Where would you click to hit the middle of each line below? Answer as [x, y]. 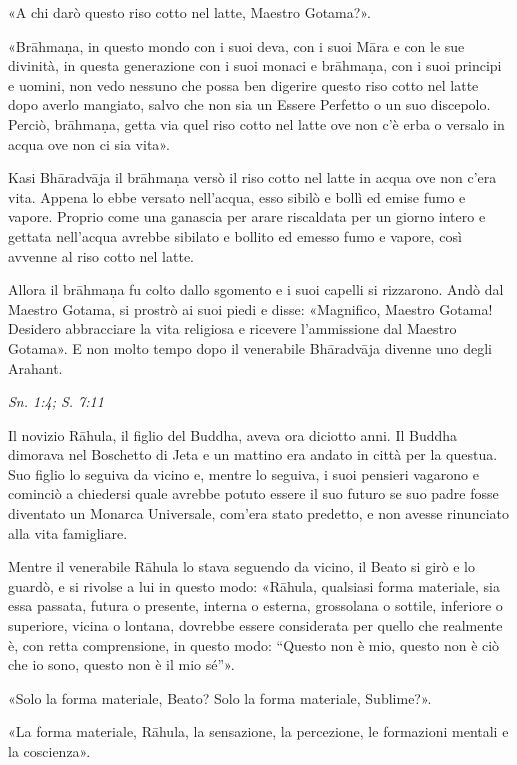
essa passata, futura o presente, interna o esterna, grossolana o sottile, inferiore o [255, 605]
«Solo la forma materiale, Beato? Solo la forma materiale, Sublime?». [220, 697]
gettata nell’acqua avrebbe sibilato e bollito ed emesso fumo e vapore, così [235, 235]
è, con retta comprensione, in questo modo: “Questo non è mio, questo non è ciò [254, 644]
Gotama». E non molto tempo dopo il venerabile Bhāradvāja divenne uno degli [250, 347]
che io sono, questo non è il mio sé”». [121, 664]
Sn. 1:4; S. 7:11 [56, 401]
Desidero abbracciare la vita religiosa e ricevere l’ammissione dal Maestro [232, 328]
